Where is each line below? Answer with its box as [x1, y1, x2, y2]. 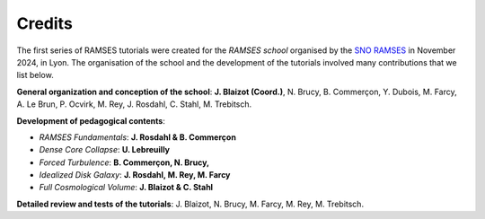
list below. [16, 70, 54, 81]
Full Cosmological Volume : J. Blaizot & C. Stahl [39, 182, 214, 193]
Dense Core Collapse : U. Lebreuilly [39, 145, 171, 155]
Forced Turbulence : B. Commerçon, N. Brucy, [39, 157, 210, 168]
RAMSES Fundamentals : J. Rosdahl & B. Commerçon [39, 131, 237, 143]
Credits [16, 13, 74, 33]
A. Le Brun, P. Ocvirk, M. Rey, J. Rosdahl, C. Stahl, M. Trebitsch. [16, 99, 252, 109]
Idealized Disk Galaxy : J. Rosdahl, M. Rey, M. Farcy [39, 170, 231, 180]
